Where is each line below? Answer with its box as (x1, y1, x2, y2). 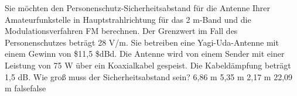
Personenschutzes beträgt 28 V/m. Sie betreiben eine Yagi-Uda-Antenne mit (5, 36, 279, 48)
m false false (5, 82, 46, 94)
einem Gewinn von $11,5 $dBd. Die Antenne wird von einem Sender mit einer (5, 47, 285, 60)
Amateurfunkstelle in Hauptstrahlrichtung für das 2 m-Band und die (5, 13, 251, 25)
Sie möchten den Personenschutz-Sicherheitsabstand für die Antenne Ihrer (5, 2, 270, 13)
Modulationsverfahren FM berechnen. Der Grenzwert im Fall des (5, 25, 238, 37)
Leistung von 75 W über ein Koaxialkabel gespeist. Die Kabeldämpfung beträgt (5, 59, 291, 71)
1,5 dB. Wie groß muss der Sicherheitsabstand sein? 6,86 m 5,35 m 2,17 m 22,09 (5, 70, 293, 83)
